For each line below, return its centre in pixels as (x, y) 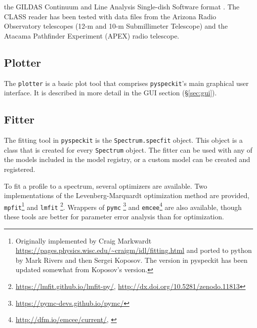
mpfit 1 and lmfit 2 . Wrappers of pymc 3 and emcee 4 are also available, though (123, 206)
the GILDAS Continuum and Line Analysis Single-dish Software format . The (122, 6)
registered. (20, 169)
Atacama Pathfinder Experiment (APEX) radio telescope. (92, 35)
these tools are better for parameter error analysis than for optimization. (114, 217)
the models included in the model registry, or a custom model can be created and (127, 159)
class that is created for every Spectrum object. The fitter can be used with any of (128, 149)
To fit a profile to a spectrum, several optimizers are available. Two (106, 185)
